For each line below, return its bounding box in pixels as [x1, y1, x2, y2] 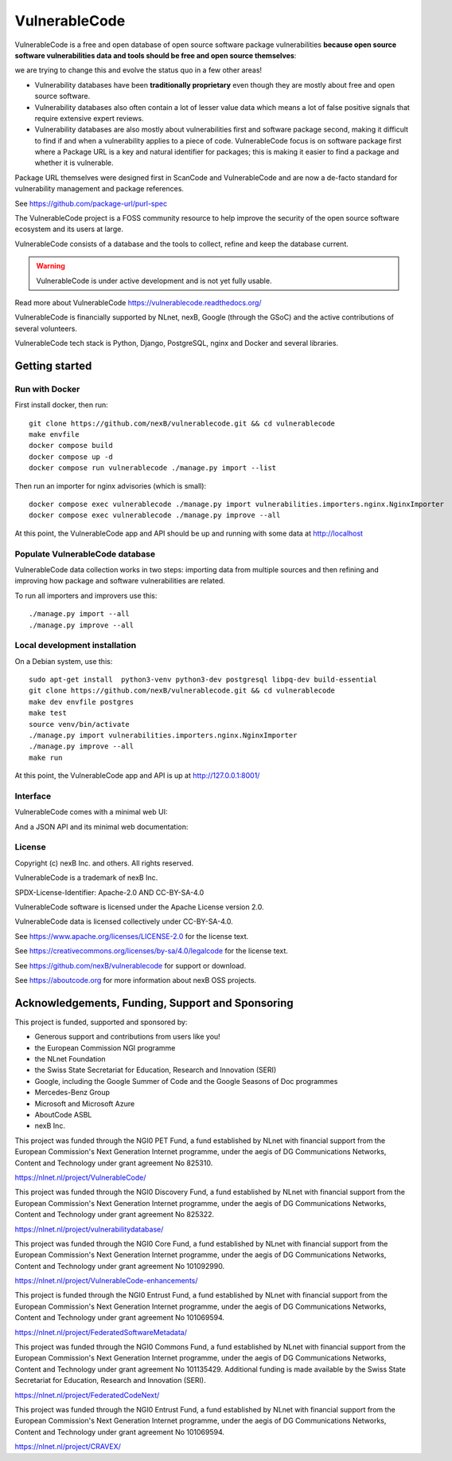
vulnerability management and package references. [14, 184, 185, 194]
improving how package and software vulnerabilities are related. [14, 576, 226, 586]
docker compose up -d [29, 452, 113, 461]
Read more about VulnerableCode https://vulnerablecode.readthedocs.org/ [14, 297, 262, 307]
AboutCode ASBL [34, 1110, 92, 1119]
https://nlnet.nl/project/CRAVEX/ [14, 1442, 121, 1451]
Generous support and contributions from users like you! [34, 1032, 220, 1042]
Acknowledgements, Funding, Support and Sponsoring [14, 996, 294, 1010]
